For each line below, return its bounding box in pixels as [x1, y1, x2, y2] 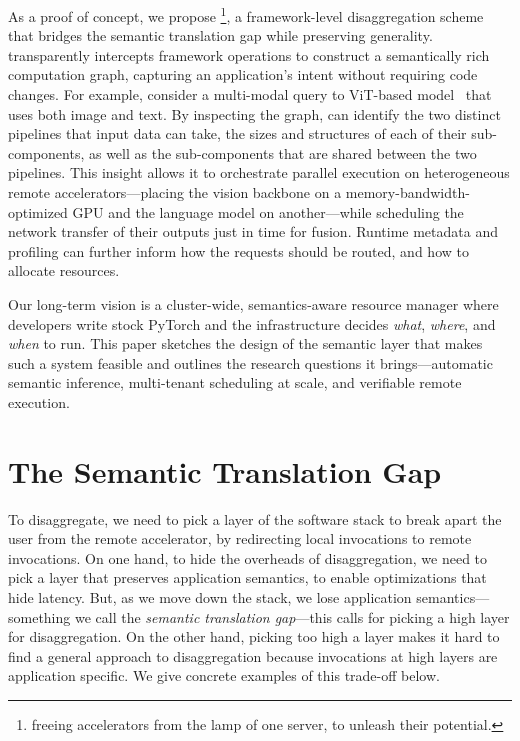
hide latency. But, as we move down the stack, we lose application [8, 587, 412, 608]
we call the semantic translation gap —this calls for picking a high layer [74, 606, 510, 627]
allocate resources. [8, 260, 120, 281]
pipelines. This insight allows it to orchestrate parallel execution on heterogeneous [8, 162, 510, 183]
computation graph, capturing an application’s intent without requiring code [8, 64, 478, 85]
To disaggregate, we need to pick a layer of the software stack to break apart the [8, 508, 502, 529]
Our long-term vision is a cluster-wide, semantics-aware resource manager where [8, 293, 499, 314]
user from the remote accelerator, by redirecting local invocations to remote [8, 528, 472, 549]
